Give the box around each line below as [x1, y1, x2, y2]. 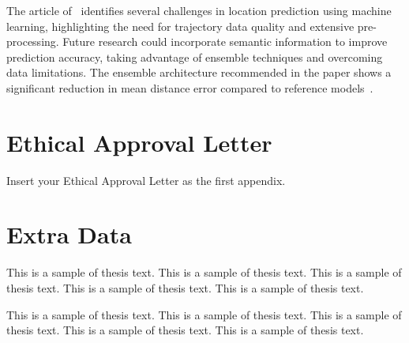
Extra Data [6, 218, 132, 251]
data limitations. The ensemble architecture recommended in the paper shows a [6, 64, 392, 81]
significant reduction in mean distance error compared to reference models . [6, 79, 373, 96]
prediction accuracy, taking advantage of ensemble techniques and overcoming [6, 48, 383, 65]
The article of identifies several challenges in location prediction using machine [6, 2, 392, 18]
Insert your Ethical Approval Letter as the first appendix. [6, 171, 286, 188]
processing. [6, 33, 59, 50]
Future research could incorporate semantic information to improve [62, 33, 388, 50]
